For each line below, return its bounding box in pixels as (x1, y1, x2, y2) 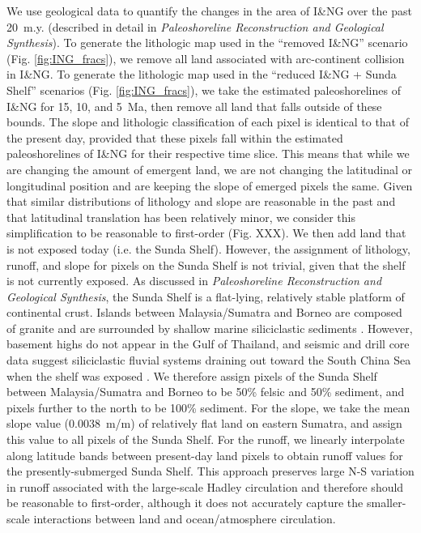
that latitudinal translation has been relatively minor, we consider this (6, 208, 356, 225)
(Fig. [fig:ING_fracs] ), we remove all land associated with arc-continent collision (6, 49, 405, 66)
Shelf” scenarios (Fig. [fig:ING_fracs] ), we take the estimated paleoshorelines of (6, 81, 401, 98)
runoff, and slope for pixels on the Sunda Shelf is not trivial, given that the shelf (6, 256, 406, 273)
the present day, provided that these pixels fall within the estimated (6, 129, 343, 146)
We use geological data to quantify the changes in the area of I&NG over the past (6, 2, 412, 19)
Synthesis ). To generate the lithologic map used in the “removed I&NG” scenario (6, 34, 408, 51)
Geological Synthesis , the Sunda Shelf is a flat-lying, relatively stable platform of (6, 288, 405, 305)
